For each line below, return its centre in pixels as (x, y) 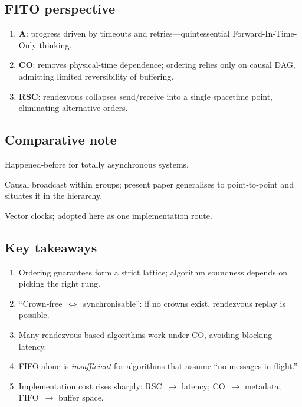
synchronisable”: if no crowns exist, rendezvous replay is (184, 303)
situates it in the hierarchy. (54, 196)
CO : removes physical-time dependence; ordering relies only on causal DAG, (157, 65)
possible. (34, 315)
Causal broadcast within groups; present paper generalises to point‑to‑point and (149, 184)
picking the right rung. (59, 283)
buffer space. (81, 397)
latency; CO (203, 385)
